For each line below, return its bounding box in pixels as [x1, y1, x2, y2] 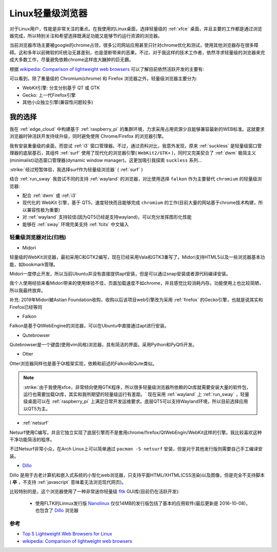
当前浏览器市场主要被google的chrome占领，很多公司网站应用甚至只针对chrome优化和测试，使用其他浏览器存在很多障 [9, 42, 259, 48]
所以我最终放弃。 [9, 287, 46, 293]
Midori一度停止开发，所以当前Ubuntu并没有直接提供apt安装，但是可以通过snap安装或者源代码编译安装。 [9, 270, 231, 277]
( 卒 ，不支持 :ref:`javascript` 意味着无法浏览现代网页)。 [9, 479, 127, 485]
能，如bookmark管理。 [9, 261, 58, 267]
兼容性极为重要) [26, 207, 61, 213]
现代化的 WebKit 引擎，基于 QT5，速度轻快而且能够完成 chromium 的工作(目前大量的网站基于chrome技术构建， [22, 200, 259, 206]
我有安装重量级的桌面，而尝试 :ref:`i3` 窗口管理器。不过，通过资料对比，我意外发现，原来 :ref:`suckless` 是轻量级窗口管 [9, 143, 262, 149]
